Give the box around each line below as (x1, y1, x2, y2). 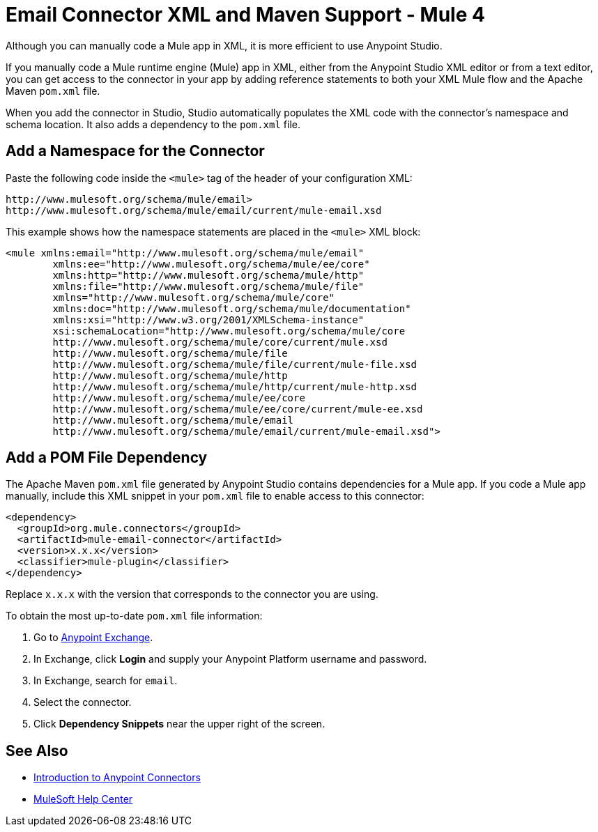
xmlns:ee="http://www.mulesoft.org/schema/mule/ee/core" (52, 258, 370, 270)
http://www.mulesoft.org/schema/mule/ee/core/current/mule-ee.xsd (52, 403, 423, 415)
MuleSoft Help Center (33, 793, 133, 806)
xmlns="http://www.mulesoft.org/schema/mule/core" (52, 291, 335, 303)
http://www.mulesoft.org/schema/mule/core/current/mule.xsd (52, 336, 388, 348)
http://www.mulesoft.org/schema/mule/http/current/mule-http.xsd (52, 380, 417, 392)
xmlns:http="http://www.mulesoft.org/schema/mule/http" (52, 269, 365, 281)
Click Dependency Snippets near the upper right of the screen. (33, 718, 325, 730)
